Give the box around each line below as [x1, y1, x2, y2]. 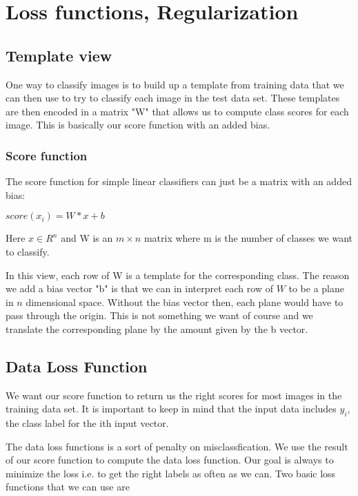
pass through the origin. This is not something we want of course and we [6, 308, 313, 323]
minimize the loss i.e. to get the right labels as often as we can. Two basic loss [6, 466, 336, 480]
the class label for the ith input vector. [6, 416, 169, 430]
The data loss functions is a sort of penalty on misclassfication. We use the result [6, 439, 348, 453]
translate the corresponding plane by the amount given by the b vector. [6, 321, 308, 336]
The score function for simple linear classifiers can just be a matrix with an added [6, 174, 352, 189]
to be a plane [288, 281, 345, 296]
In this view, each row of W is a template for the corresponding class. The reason [6, 267, 350, 282]
